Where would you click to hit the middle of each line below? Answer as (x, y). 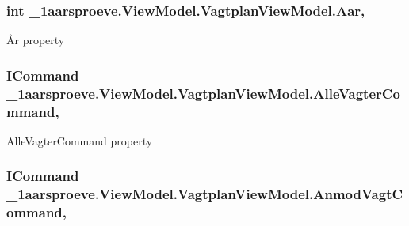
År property (36, 40)
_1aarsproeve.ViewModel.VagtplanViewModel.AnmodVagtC (205, 194)
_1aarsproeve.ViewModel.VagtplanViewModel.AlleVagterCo (203, 93)
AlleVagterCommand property (80, 140)
